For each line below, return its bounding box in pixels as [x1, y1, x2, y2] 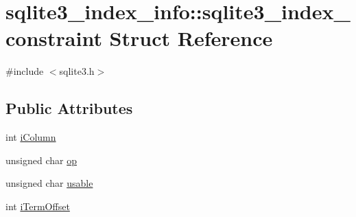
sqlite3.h [59, 64, 95, 78]
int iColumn [5, 130, 56, 144]
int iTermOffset [5, 198, 70, 213]
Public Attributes [5, 98, 133, 119]
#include [5, 64, 44, 78]
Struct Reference [109, 24, 273, 52]
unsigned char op [5, 152, 77, 167]
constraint [5, 24, 102, 52]
